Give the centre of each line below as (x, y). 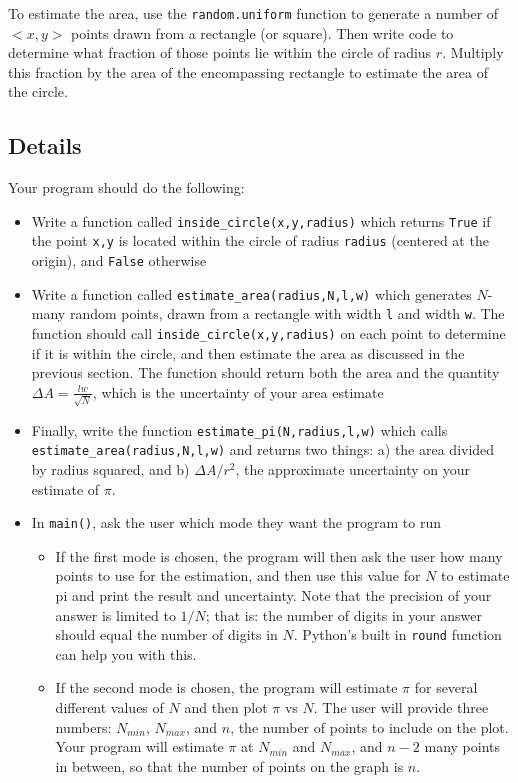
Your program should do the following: (126, 187)
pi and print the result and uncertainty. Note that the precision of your (273, 595)
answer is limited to (115, 614)
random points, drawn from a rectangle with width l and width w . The (287, 313)
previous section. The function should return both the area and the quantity (265, 372)
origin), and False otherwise (119, 260)
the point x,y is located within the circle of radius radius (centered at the (260, 240)
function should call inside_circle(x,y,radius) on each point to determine (268, 333)
